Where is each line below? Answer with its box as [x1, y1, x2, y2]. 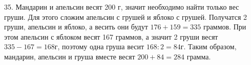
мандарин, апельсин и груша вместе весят [4, 51, 135, 61]
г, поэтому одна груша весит [54, 41, 144, 52]
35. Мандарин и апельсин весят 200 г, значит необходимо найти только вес [4, 2, 239, 12]
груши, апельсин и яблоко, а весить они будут [4, 21, 148, 32]
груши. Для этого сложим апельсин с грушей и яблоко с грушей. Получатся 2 [4, 11, 247, 22]
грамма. [186, 51, 211, 61]
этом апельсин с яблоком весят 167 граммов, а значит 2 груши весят [4, 31, 218, 42]
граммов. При [203, 21, 246, 32]
